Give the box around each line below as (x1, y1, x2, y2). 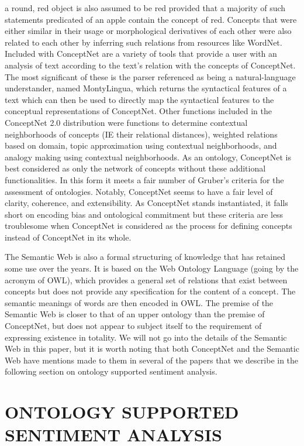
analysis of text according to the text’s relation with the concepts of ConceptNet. (5, 59, 296, 71)
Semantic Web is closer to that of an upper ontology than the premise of (5, 308, 265, 320)
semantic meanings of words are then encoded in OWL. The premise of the (5, 296, 274, 308)
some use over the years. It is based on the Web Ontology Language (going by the (5, 262, 299, 275)
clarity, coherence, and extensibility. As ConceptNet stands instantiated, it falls (5, 197, 288, 209)
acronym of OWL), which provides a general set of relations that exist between (5, 273, 288, 286)
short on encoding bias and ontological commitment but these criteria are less (5, 208, 284, 220)
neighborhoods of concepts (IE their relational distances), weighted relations (5, 128, 278, 140)
